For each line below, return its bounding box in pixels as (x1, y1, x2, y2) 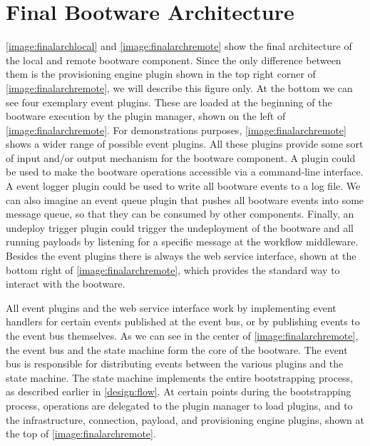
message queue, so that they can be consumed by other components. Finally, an (6, 206, 354, 221)
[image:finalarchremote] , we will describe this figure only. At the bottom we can (6, 80, 353, 95)
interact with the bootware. (6, 276, 125, 291)
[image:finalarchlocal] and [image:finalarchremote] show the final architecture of (6, 39, 352, 54)
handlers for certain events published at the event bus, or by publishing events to (6, 314, 360, 329)
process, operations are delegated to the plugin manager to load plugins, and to (6, 397, 353, 412)
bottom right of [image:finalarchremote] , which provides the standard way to (6, 262, 340, 277)
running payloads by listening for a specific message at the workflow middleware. (6, 234, 359, 249)
